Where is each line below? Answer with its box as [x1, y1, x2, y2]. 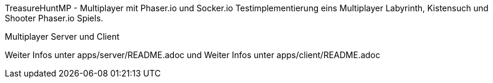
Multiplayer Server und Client [5, 31, 120, 41]
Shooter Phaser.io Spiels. [5, 13, 103, 23]
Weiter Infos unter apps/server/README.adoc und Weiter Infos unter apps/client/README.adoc [5, 50, 381, 60]
